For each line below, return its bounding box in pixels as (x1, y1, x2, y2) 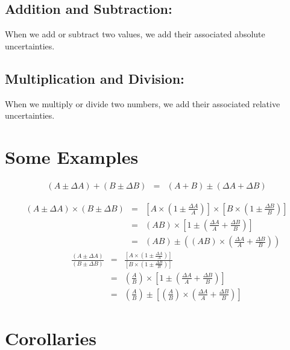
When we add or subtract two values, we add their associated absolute (5, 28, 265, 40)
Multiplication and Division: (5, 69, 184, 87)
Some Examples (5, 144, 139, 169)
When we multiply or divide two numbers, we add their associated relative (5, 97, 280, 110)
